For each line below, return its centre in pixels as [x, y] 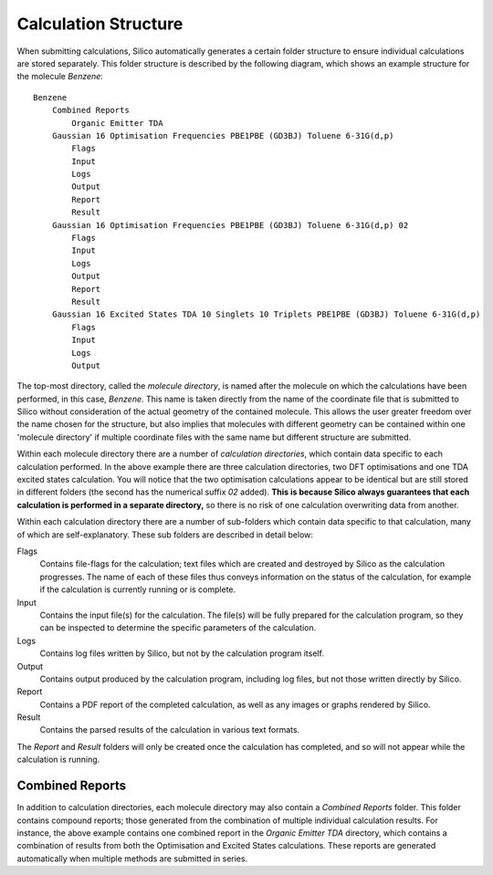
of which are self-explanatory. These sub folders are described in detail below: [165, 535]
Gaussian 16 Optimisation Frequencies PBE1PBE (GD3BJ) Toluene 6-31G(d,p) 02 [230, 225]
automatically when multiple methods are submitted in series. [132, 859]
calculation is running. [58, 760]
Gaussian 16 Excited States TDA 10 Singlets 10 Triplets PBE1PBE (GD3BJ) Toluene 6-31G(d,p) [266, 314]
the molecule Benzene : [60, 77]
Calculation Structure [100, 24]
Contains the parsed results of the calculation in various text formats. [170, 730]
